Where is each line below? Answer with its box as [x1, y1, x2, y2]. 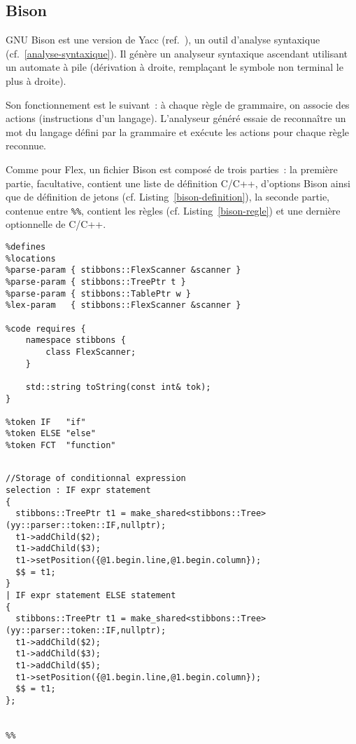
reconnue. [6, 138, 46, 153]
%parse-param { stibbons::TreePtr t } [6, 276, 186, 287]
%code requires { [6, 323, 86, 334]
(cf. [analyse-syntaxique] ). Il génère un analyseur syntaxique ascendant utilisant [6, 46, 348, 60]
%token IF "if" [6, 417, 86, 427]
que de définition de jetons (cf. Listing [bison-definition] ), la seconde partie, [6, 189, 329, 204]
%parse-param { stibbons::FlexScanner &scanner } [6, 265, 241, 276]
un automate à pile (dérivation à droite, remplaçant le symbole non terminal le [6, 60, 343, 74]
